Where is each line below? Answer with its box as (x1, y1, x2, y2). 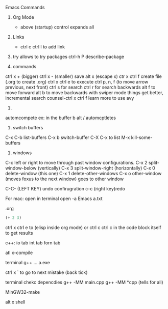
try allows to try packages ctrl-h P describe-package (12, 53, 125, 60)
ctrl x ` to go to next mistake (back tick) (5, 269, 88, 275)
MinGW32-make (5, 289, 40, 295)
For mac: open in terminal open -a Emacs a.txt (5, 195, 103, 202)
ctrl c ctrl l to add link (20, 44, 65, 50)
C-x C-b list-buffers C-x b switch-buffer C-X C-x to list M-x (5, 134, 130, 141)
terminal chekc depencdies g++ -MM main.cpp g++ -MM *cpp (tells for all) (5, 279, 163, 285)
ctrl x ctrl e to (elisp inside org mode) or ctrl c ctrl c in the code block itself (5, 224, 162, 231)
